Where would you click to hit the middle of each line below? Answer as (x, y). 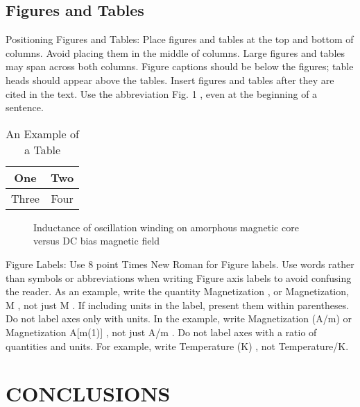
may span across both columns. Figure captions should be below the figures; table (180, 66)
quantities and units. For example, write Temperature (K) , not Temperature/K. (177, 346)
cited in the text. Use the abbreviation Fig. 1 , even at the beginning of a (162, 93)
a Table (43, 149)
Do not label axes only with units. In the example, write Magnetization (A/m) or (179, 318)
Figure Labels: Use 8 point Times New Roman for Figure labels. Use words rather (180, 264)
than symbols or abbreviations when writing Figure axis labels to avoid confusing (179, 277)
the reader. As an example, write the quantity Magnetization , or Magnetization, (177, 291)
